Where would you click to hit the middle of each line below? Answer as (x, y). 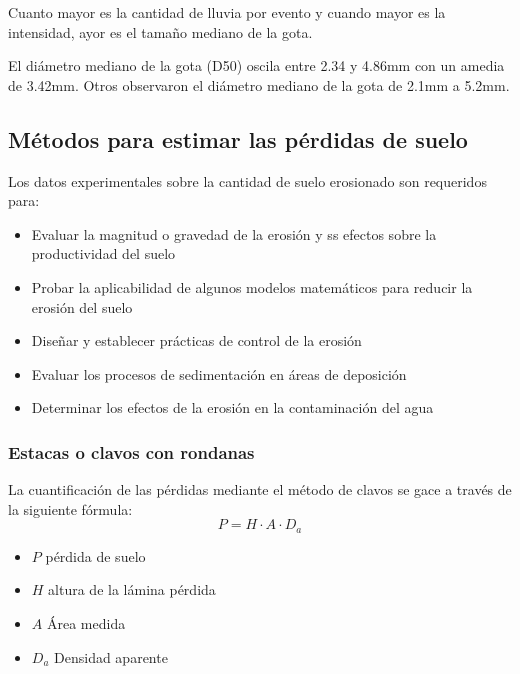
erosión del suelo (82, 306)
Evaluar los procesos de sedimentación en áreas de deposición (219, 373)
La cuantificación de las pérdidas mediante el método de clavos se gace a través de (260, 489)
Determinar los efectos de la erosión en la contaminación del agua (232, 407)
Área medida (86, 622)
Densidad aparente (111, 656)
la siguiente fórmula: (70, 508)
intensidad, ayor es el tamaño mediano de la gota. (160, 31)
